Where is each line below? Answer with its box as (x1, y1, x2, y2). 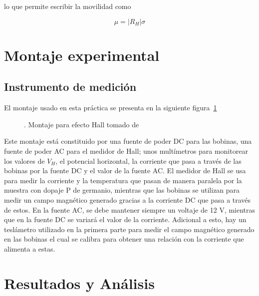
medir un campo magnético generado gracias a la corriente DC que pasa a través (4, 194, 251, 205)
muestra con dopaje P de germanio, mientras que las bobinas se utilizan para (4, 185, 240, 195)
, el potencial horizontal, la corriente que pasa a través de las (55, 155, 242, 166)
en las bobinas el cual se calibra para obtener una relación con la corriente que (4, 234, 244, 244)
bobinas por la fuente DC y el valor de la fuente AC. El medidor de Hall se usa (4, 165, 246, 176)
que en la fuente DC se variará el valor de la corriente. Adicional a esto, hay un (4, 214, 247, 225)
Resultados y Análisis (4, 273, 155, 293)
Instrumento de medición (4, 79, 137, 94)
